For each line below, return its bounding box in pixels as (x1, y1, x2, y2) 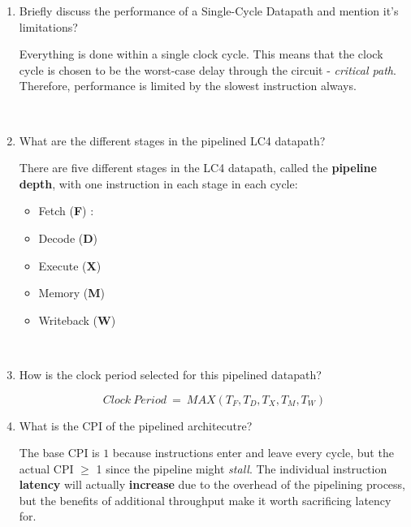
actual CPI (19, 460, 74, 477)
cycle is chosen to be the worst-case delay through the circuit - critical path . (19, 61, 396, 78)
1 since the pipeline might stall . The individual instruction (96, 460, 387, 477)
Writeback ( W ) (38, 311, 116, 328)
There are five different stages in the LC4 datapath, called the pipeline (19, 159, 377, 176)
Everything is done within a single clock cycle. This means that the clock (19, 45, 383, 63)
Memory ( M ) (38, 284, 106, 301)
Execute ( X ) (38, 257, 102, 274)
